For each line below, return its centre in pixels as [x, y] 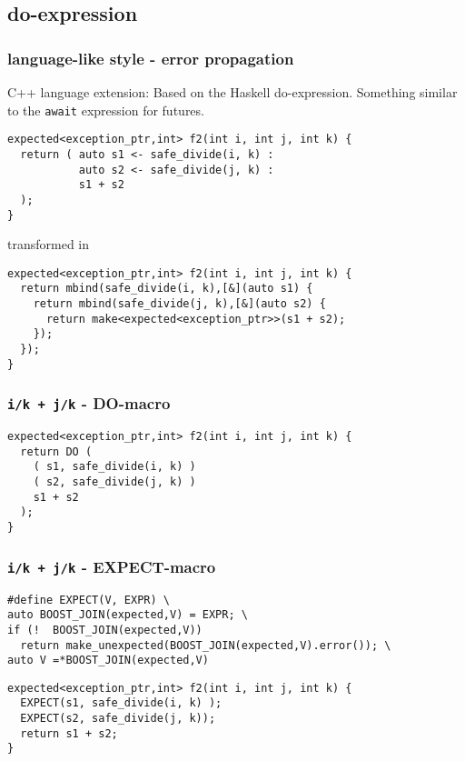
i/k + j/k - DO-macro [89, 403]
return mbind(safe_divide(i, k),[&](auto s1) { [167, 289]
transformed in [49, 244]
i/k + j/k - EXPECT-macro [112, 566]
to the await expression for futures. [106, 110]
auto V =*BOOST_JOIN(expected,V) [108, 661]
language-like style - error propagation [151, 58]
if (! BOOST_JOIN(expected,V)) [105, 630]
